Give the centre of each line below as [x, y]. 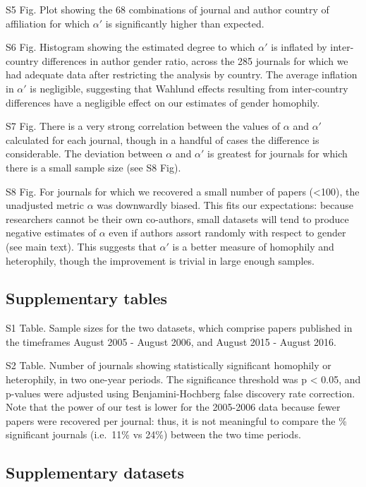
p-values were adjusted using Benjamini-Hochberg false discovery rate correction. [181, 393]
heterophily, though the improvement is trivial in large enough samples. [160, 260]
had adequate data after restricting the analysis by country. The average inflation [182, 74]
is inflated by [299, 47]
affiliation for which [48, 23]
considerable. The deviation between [84, 154]
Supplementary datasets [95, 473]
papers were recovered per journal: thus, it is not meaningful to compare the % [176, 420]
